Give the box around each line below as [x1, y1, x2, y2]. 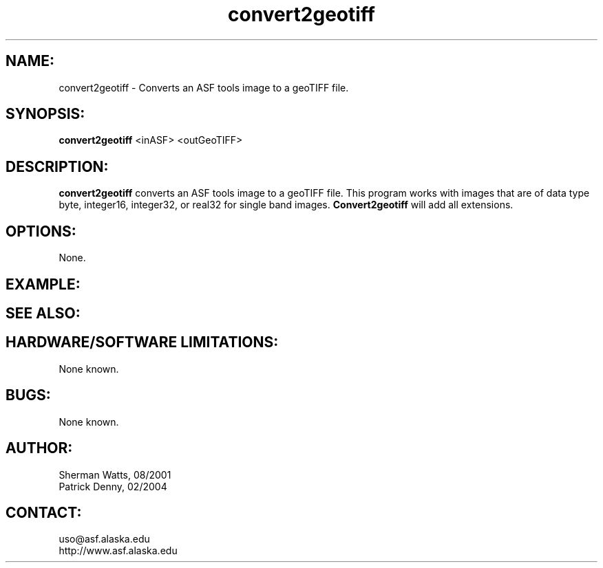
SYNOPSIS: [6, 105, 85, 123]
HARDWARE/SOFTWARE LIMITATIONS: [6, 334, 279, 351]
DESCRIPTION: [6, 157, 109, 175]
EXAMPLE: [6, 275, 81, 293]
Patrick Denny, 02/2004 [59, 480, 167, 492]
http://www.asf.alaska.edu [59, 545, 178, 557]
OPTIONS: [6, 222, 76, 240]
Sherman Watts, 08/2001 [59, 468, 171, 481]
